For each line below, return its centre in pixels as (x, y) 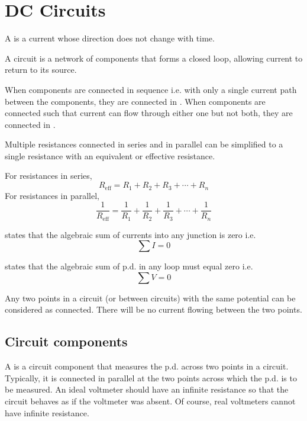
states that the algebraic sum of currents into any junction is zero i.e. (130, 234)
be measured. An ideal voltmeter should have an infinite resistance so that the (147, 389)
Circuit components (66, 341)
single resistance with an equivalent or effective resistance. (110, 155)
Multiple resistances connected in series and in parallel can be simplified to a (144, 144)
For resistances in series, (49, 176)
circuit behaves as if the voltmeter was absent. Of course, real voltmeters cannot (150, 401)
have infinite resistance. (47, 412)
